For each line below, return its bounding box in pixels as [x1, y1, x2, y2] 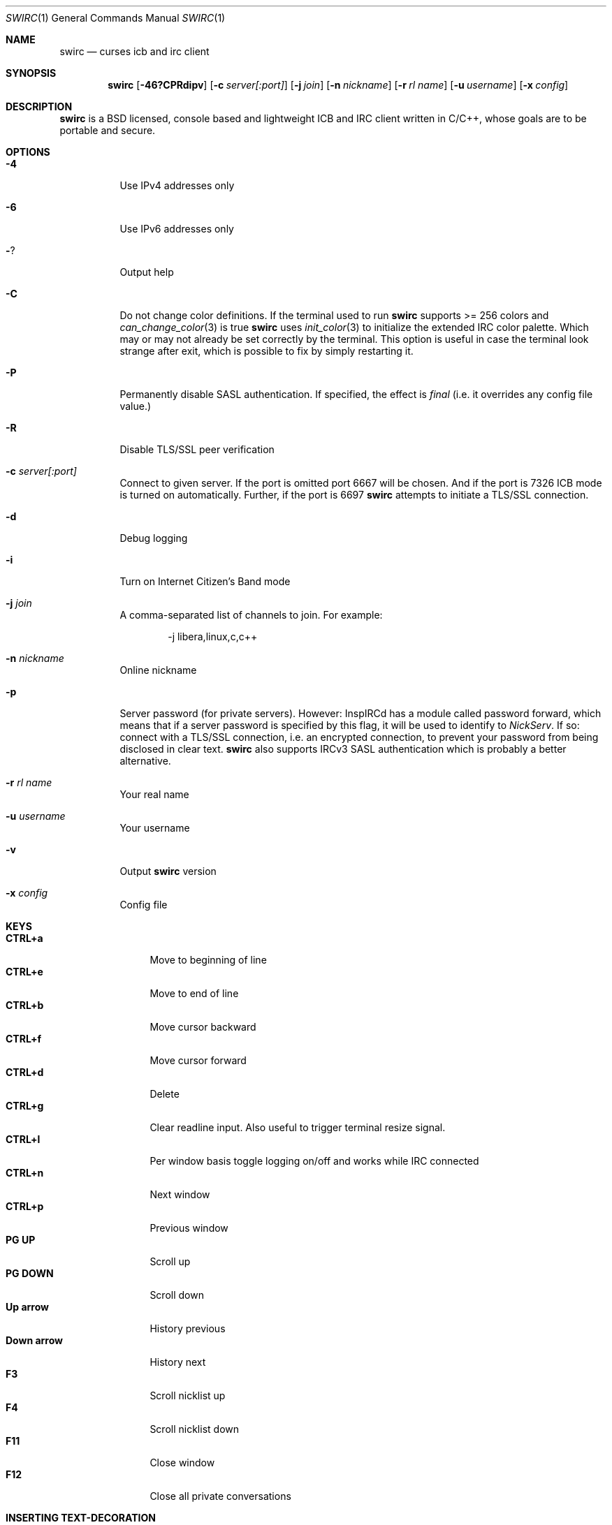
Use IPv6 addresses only [119, 223, 234, 235]
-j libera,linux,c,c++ [168, 631, 258, 642]
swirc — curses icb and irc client [59, 45, 210, 57]
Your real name [119, 788, 189, 800]
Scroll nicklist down [150, 1423, 239, 1435]
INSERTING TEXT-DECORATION [6, 1512, 156, 1524]
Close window [150, 1457, 215, 1468]
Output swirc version [119, 865, 217, 877]
